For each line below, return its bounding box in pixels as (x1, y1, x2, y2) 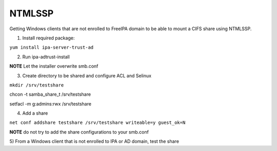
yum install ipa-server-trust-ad (9, 45, 94, 51)
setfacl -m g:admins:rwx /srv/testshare (9, 100, 92, 107)
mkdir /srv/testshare (9, 82, 64, 88)
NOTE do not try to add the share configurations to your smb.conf (9, 128, 149, 135)
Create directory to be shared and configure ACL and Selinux (22, 72, 151, 79)
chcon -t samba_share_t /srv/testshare (9, 91, 91, 97)
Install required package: (22, 35, 75, 41)
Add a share (22, 110, 48, 116)
